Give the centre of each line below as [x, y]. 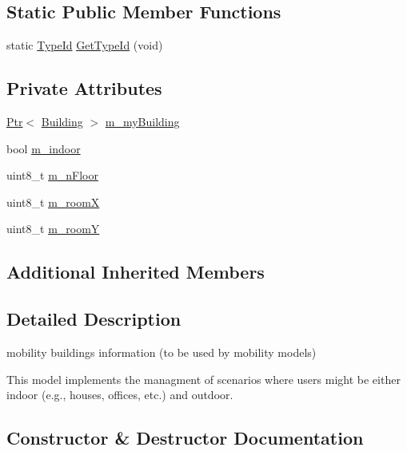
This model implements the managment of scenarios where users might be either [203, 379]
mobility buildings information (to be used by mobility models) [162, 352]
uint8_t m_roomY [53, 229]
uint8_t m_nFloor [52, 175]
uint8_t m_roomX [53, 202]
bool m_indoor [44, 148]
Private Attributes [84, 88]
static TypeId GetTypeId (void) [85, 45]
